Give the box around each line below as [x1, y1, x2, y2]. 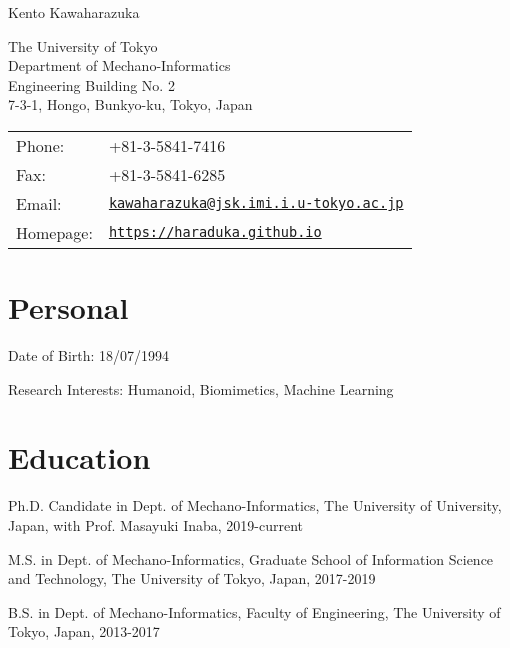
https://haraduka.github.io [108, 224, 322, 241]
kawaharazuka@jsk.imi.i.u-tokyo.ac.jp [108, 195, 404, 212]
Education [8, 437, 151, 478]
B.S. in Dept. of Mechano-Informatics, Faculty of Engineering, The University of [8, 601, 501, 622]
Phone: [16, 133, 65, 157]
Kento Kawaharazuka [8, 2, 140, 22]
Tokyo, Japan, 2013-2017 [8, 621, 160, 642]
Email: [16, 191, 62, 215]
